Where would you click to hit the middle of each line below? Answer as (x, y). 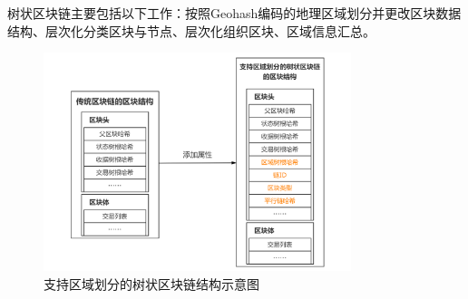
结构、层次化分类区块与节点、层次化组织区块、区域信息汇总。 (191, 30)
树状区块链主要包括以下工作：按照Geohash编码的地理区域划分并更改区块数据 (234, 13)
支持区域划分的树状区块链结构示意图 (151, 283)
